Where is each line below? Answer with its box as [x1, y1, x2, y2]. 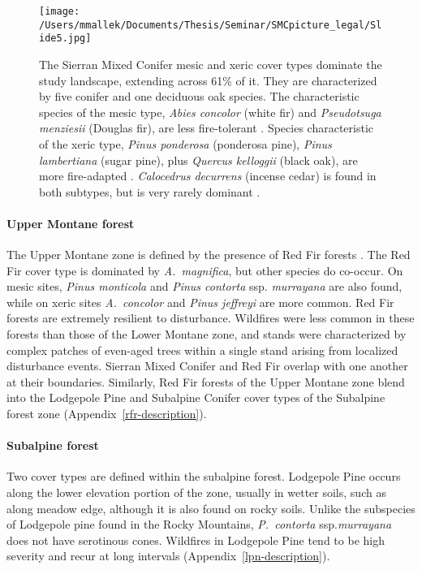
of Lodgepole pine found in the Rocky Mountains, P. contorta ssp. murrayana [6, 516, 392, 533]
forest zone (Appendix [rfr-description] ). [6, 405, 207, 422]
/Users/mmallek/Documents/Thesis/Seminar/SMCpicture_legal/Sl [39, 19, 382, 31]
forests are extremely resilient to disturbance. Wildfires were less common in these [6, 309, 415, 326]
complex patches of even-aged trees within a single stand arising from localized [6, 341, 398, 358]
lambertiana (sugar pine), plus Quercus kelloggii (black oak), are [39, 151, 358, 168]
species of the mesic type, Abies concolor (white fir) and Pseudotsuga [39, 103, 381, 120]
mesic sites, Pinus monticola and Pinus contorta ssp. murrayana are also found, [6, 278, 403, 295]
